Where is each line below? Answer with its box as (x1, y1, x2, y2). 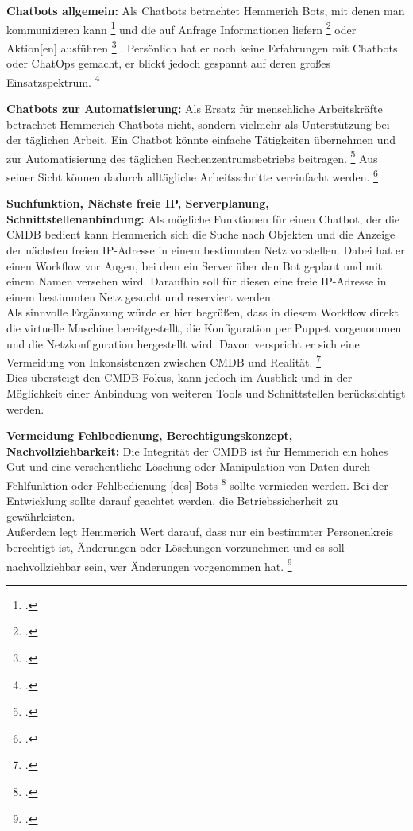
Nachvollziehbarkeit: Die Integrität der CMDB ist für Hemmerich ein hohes (6, 442, 388, 459)
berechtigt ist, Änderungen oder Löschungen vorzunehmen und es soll (6, 539, 345, 555)
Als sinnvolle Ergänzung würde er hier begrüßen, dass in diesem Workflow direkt (6, 304, 399, 320)
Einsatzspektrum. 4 (6, 71, 100, 90)
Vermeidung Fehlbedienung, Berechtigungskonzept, (6, 427, 293, 444)
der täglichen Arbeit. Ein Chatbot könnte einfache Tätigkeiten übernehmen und (6, 131, 396, 148)
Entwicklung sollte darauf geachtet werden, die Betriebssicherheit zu (6, 492, 338, 509)
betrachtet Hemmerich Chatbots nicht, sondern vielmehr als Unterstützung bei (6, 115, 390, 132)
